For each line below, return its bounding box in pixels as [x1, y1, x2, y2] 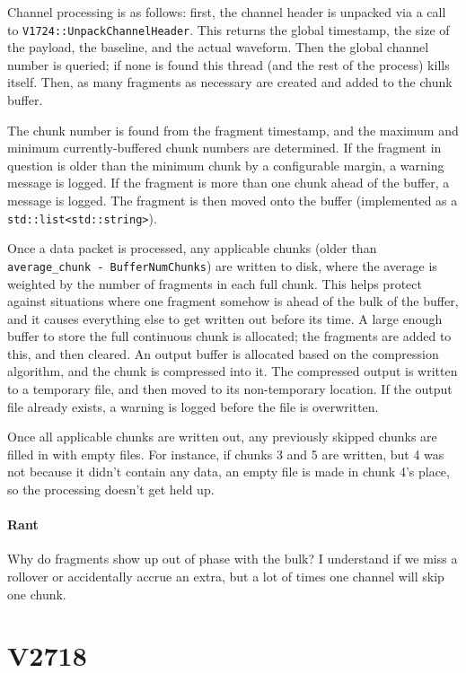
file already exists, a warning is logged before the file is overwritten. [7, 397, 379, 415]
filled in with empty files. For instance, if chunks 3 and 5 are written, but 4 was [7, 444, 444, 463]
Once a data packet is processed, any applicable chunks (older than [7, 239, 377, 258]
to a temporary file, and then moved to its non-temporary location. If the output [7, 380, 453, 398]
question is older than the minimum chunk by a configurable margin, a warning [7, 155, 444, 174]
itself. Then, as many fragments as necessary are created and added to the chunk [7, 73, 453, 92]
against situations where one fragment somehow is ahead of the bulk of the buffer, [7, 292, 459, 310]
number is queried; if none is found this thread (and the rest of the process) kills [7, 55, 450, 74]
